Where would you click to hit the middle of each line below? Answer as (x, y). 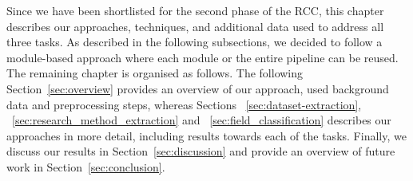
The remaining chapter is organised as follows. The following (155, 73)
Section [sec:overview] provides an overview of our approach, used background (198, 88)
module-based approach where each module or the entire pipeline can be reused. (203, 57)
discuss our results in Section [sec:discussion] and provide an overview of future (201, 151)
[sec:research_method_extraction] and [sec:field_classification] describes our (202, 120)
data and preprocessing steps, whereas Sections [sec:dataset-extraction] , (184, 104)
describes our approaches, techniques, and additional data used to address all (195, 26)
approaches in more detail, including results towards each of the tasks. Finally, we (206, 135)
